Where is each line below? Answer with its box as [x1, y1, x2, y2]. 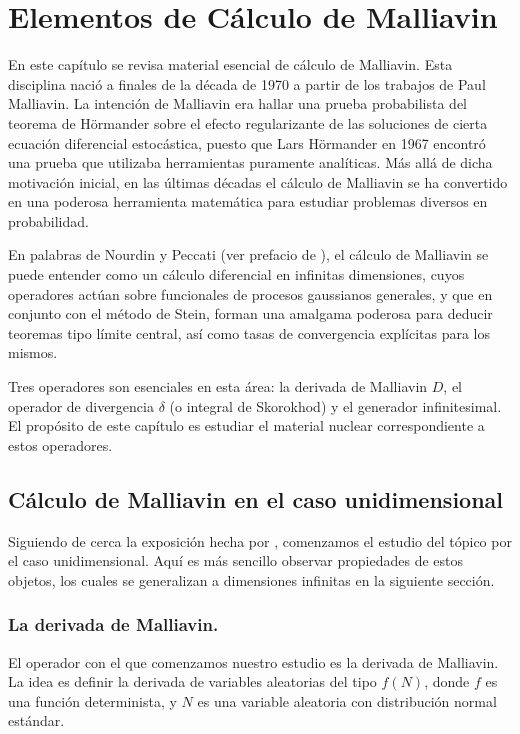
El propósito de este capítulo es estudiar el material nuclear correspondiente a [8, 415, 485, 436]
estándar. [8, 710, 65, 731]
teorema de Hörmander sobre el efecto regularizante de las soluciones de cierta [8, 112, 488, 133]
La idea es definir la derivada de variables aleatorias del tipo [8, 671, 377, 692]
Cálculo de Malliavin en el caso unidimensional [8, 483, 504, 514]
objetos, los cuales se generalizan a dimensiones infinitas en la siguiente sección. [8, 569, 495, 590]
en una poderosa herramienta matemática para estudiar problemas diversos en [8, 191, 488, 212]
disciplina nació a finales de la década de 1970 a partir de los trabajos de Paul [8, 73, 486, 94]
